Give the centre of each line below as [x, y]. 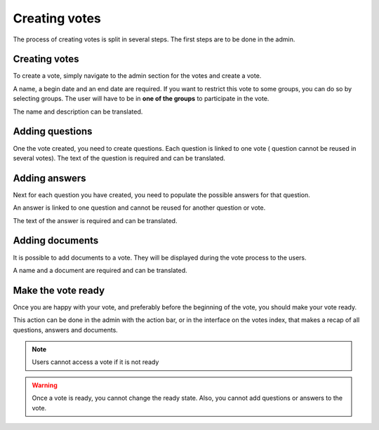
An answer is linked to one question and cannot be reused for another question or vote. [139, 208]
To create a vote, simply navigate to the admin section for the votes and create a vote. [137, 76]
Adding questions [53, 132]
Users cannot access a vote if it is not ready [95, 362]
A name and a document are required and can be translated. [100, 270]
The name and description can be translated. [78, 112]
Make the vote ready [59, 290]
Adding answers [50, 178]
